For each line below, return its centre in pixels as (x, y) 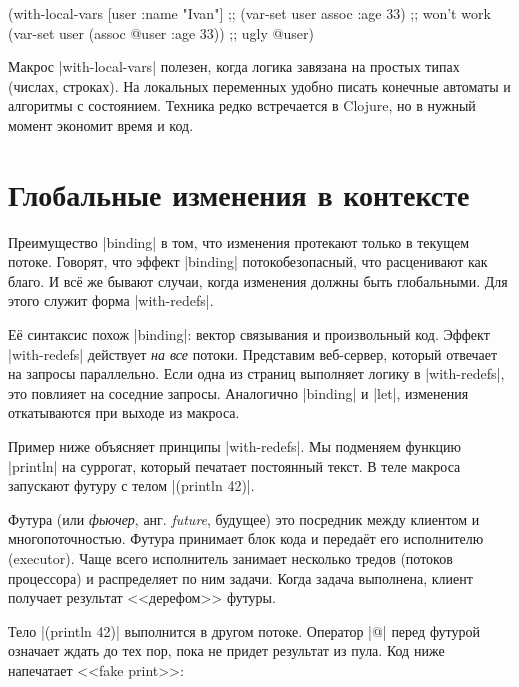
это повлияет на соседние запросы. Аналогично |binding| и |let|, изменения (238, 392)
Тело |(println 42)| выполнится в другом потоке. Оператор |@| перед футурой (244, 630)
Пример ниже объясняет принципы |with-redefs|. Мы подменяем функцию (234, 446)
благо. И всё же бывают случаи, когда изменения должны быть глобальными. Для (258, 280)
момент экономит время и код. (101, 124)
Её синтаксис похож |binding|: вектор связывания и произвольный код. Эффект (249, 334)
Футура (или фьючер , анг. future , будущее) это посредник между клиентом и (244, 518)
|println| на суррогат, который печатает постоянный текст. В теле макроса (234, 465)
